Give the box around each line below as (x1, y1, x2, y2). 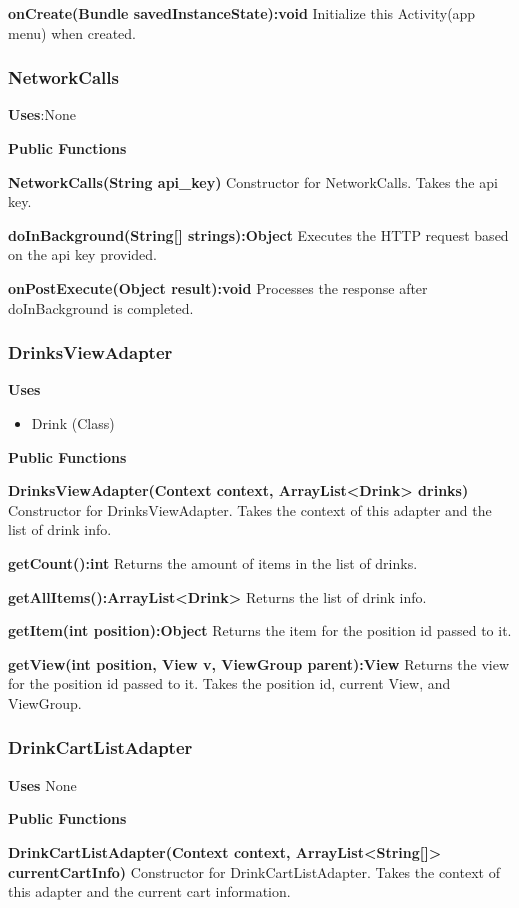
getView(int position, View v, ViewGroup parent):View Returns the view (8, 653, 510, 674)
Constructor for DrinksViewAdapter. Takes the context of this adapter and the (8, 499, 492, 520)
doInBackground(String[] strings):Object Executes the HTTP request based (8, 224, 509, 245)
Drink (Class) (31, 412, 115, 433)
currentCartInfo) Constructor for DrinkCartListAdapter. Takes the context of (8, 861, 500, 882)
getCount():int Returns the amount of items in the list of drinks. (8, 552, 418, 573)
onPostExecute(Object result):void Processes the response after (8, 277, 428, 298)
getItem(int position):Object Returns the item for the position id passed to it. (8, 620, 512, 641)
